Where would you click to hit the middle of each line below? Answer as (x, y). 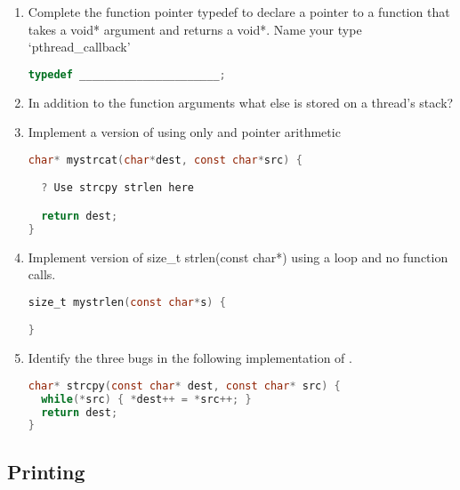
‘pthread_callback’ (79, 47)
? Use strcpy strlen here (117, 188)
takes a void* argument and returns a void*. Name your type (195, 29)
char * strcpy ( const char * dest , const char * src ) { (184, 386)
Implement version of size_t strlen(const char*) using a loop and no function (238, 257)
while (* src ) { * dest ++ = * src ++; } (146, 399)
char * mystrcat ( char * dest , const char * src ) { (165, 160)
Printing (46, 471)
